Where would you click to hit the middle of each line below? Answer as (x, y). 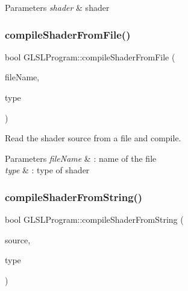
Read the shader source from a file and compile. (93, 138)
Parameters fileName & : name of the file (81, 158)
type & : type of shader (47, 170)
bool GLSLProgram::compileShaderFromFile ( (90, 56)
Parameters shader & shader (57, 7)
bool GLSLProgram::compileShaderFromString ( (94, 219)
